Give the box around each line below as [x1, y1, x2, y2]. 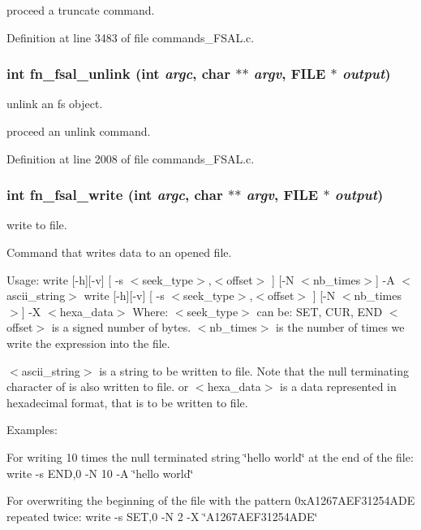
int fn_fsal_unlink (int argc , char [6, 63, 230, 84]
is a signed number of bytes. [51, 319, 191, 336]
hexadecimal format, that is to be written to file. [6, 393, 248, 411]
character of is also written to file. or [6, 378, 189, 395]
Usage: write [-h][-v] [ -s [6, 271, 124, 288]
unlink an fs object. [6, 95, 103, 112]
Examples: [6, 421, 58, 438]
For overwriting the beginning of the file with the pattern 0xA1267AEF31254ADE [6, 492, 415, 509]
